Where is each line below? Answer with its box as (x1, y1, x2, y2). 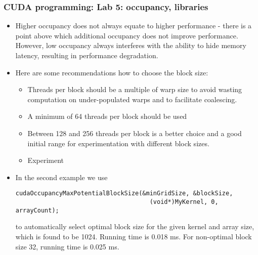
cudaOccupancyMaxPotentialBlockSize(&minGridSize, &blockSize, (15, 190, 233, 197)
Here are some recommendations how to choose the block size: (15, 67, 208, 77)
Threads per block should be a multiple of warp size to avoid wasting (27, 84, 242, 95)
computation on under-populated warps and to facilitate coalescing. (27, 94, 237, 104)
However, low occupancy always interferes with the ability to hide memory (15, 40, 246, 51)
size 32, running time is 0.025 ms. (15, 241, 119, 251)
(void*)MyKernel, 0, (149, 198, 219, 205)
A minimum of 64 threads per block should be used (27, 111, 187, 121)
